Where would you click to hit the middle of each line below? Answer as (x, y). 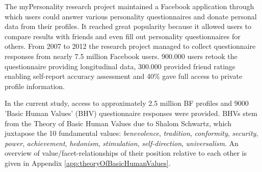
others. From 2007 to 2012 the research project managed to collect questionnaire (130, 46)
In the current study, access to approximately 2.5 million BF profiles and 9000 (127, 103)
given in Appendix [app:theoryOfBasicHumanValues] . (88, 163)
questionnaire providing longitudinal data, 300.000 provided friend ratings (120, 66)
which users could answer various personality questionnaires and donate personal (131, 16)
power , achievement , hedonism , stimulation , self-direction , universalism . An (122, 143)
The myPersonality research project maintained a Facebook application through (129, 6)
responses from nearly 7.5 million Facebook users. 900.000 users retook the (121, 56)
